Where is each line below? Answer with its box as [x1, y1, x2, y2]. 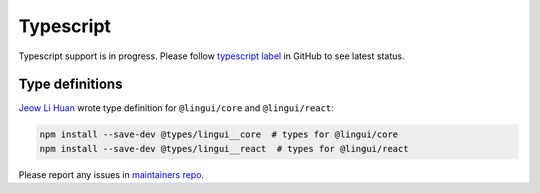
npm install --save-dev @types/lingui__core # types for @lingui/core [39, 129, 399, 140]
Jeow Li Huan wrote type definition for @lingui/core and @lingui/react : [18, 102, 334, 114]
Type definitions [18, 76, 123, 93]
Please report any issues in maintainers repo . [18, 168, 205, 180]
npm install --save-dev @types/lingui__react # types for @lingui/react [39, 143, 409, 154]
